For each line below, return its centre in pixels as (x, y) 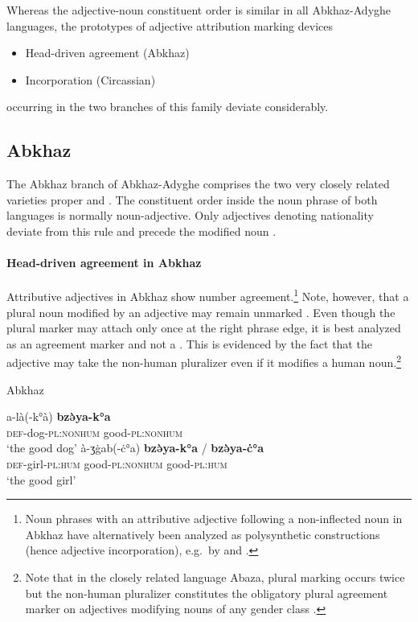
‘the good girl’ (41, 479)
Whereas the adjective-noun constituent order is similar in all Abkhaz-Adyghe (199, 10)
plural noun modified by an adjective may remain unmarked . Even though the (201, 312)
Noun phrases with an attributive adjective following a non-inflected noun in (214, 519)
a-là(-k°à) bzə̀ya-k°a (59, 416)
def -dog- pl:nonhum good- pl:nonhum (94, 432)
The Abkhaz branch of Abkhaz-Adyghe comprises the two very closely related (198, 184)
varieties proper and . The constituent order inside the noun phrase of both (192, 199)
